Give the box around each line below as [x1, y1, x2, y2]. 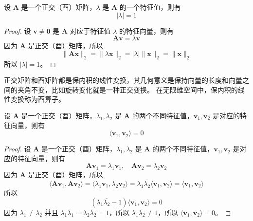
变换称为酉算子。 [10, 94, 65, 104]
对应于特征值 [70, 25, 111, 36]
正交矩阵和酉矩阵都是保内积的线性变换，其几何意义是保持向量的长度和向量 [4, 75, 242, 85]
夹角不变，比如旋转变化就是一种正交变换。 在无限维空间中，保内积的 [17, 84, 238, 94]
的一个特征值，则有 [119, 2, 181, 12]
